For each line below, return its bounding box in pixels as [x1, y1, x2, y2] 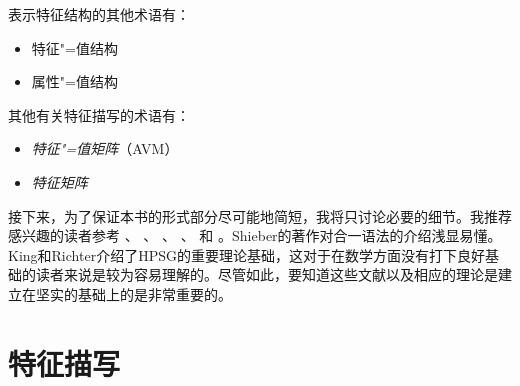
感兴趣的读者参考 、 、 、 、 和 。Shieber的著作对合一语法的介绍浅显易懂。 [8, 225, 502, 246]
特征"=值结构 [31, 37, 118, 58]
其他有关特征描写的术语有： [8, 104, 190, 125]
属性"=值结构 [31, 71, 118, 92]
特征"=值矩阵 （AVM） [31, 138, 179, 159]
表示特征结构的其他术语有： [8, 4, 190, 24]
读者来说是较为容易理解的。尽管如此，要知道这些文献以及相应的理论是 [35, 264, 498, 285]
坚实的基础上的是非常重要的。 [35, 283, 232, 304]
